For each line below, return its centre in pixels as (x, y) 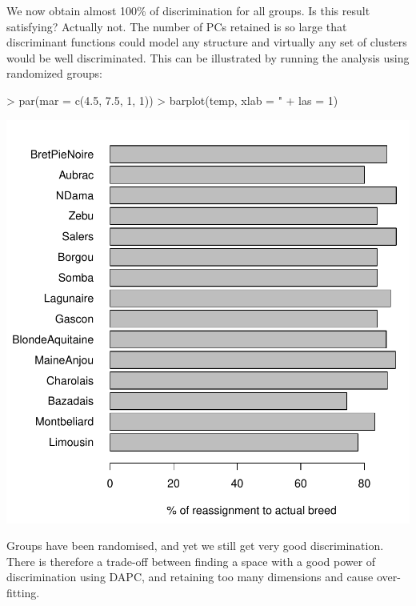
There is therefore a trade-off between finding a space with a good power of (191, 561)
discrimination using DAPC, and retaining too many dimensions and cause (190, 577)
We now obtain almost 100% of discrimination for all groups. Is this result (188, 10)
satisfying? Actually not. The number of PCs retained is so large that (177, 26)
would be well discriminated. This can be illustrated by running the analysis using (208, 57)
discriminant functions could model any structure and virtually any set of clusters (207, 42)
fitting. (23, 592)
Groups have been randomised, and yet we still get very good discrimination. (195, 546)
